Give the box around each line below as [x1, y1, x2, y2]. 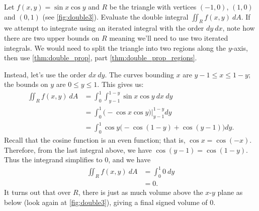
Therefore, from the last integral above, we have [4, 144, 152, 155]
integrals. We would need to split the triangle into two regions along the [4, 42, 226, 53]
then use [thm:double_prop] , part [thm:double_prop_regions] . [4, 52, 197, 63]
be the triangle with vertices [109, 2, 197, 12]
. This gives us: [97, 79, 144, 89]
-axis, [231, 42, 248, 53]
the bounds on [4, 79, 48, 89]
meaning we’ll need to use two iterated [109, 32, 228, 43]
